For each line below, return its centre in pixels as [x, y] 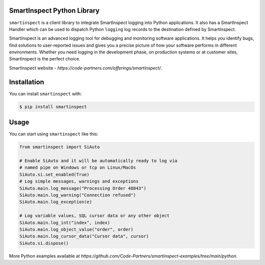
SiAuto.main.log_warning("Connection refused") [78, 195]
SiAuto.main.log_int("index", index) [65, 223]
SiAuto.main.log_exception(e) [56, 202]
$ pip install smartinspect [53, 106]
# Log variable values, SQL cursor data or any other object [94, 216]
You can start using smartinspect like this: [54, 134]
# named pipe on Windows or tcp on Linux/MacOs [78, 168]
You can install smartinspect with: [45, 94]
